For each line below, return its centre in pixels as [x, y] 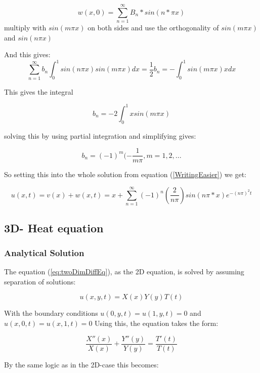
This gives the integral [39, 91]
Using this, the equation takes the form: [157, 323]
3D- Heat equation [54, 227]
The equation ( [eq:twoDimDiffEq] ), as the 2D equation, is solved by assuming [124, 272]
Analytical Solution [44, 252]
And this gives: [27, 54]
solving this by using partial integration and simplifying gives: [100, 135]
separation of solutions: [40, 281]
